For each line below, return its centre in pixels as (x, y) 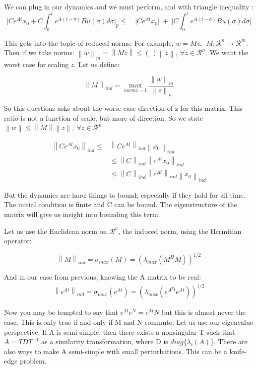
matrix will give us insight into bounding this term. (82, 214)
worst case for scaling (36, 64)
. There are (231, 341)
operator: (18, 241)
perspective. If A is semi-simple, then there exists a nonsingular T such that (120, 332)
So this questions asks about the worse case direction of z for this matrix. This (124, 108)
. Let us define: (97, 64)
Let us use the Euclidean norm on (56, 231)
